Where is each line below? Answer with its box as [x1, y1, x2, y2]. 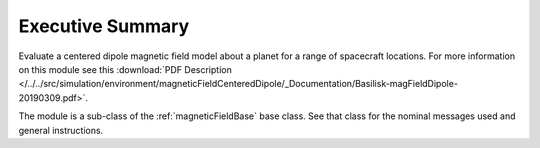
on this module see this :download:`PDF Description [18, 63, 232, 75]
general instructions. [18, 124, 104, 136]
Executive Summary [18, 15, 190, 37]
